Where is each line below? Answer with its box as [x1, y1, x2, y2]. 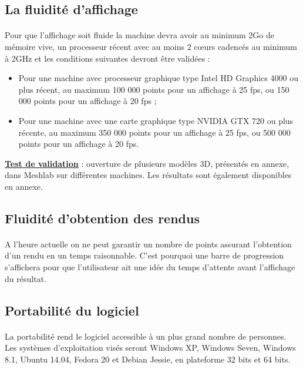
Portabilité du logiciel [5, 301, 139, 319]
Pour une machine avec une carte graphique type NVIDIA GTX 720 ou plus [18, 114, 294, 126]
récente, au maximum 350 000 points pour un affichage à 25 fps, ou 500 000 [18, 126, 291, 138]
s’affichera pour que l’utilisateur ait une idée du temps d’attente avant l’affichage [5, 261, 295, 273]
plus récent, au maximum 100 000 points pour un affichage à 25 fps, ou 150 [18, 83, 289, 95]
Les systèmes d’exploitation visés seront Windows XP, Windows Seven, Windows [5, 341, 296, 354]
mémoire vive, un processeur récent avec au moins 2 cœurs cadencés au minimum [5, 40, 297, 52]
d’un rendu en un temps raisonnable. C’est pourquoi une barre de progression [5, 249, 284, 261]
